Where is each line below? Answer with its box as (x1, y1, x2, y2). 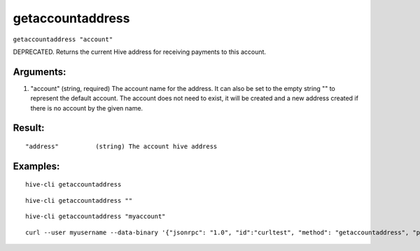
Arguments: (13, 66, 66, 78)
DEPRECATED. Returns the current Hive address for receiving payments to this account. (13, 48, 266, 56)
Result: (13, 122, 45, 134)
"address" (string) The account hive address (25, 143, 218, 150)
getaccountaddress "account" (13, 35, 113, 43)
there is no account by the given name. (30, 103, 143, 112)
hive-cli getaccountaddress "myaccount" (25, 213, 166, 220)
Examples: (13, 160, 60, 172)
